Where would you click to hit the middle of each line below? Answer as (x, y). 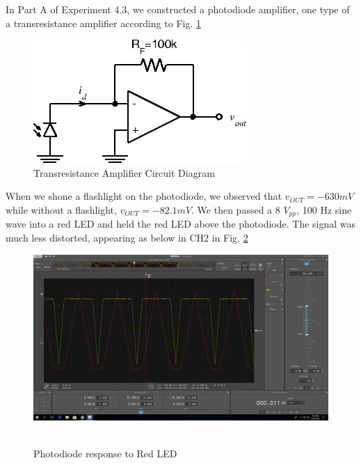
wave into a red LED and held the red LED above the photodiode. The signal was (181, 224)
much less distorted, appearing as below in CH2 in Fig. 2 (127, 238)
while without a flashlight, (61, 209)
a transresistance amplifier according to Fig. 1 (103, 23)
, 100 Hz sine (324, 209)
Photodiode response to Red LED (105, 454)
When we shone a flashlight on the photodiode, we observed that (144, 196)
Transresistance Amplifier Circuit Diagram (124, 172)
